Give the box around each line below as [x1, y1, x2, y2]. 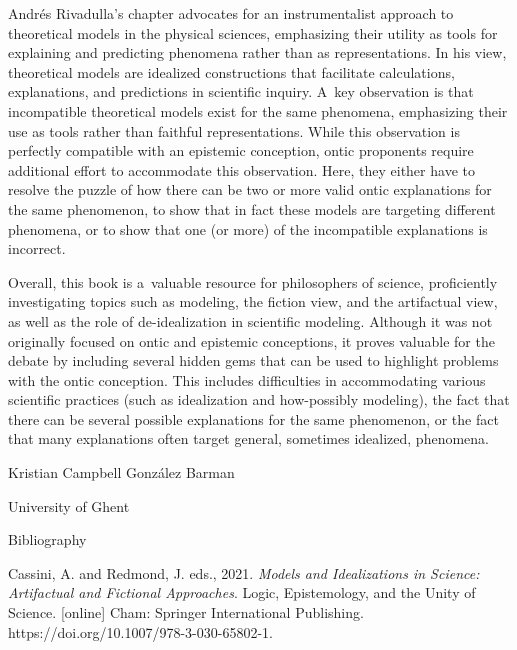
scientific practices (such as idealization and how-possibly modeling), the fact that [8, 389, 510, 410]
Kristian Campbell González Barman [8, 462, 235, 483]
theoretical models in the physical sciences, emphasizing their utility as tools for [8, 22, 498, 43]
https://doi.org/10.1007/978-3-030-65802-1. [8, 621, 273, 642]
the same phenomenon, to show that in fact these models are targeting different [8, 198, 496, 219]
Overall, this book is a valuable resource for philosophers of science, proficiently [8, 271, 498, 292]
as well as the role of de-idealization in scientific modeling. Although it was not [8, 310, 493, 331]
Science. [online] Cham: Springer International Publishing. [8, 602, 364, 623]
